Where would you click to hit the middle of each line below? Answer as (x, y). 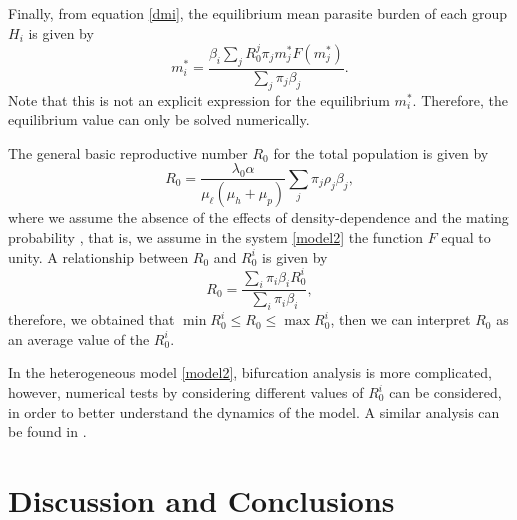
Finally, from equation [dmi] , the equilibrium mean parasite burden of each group (258, 13)
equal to (466, 236)
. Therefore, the (460, 99)
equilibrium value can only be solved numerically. (159, 119)
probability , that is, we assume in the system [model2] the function (215, 236)
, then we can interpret (400, 319)
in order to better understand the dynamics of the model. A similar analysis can (254, 411)
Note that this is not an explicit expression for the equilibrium (199, 99)
